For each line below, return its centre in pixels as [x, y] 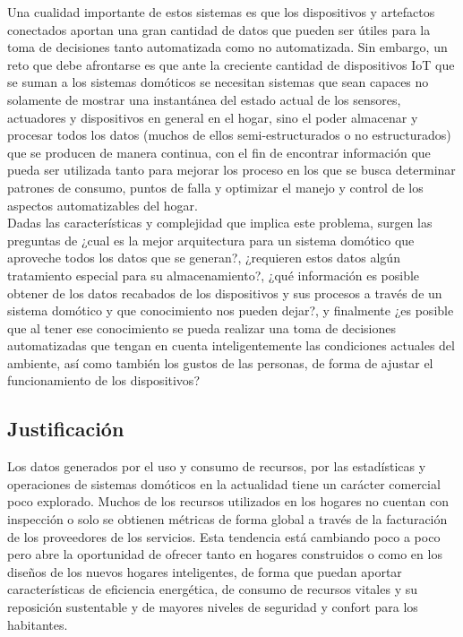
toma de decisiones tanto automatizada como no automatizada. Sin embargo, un [227, 47]
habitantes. [38, 624]
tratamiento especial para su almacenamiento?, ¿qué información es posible [214, 275]
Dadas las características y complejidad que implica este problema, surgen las [220, 223]
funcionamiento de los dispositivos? [103, 380]
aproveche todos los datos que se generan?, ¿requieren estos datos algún [204, 258]
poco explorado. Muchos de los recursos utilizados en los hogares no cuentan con [228, 501]
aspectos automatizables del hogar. [103, 205]
